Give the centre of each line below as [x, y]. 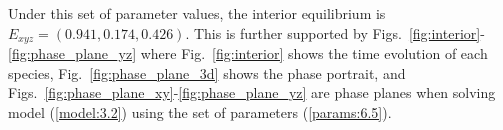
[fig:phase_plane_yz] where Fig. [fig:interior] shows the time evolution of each [248, 53]
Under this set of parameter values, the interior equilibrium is [197, 13]
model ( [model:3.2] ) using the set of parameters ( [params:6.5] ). [200, 111]
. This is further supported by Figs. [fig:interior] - [335, 32]
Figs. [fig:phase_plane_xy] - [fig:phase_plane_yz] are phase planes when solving [252, 92]
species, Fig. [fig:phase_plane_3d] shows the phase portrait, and [207, 72]
